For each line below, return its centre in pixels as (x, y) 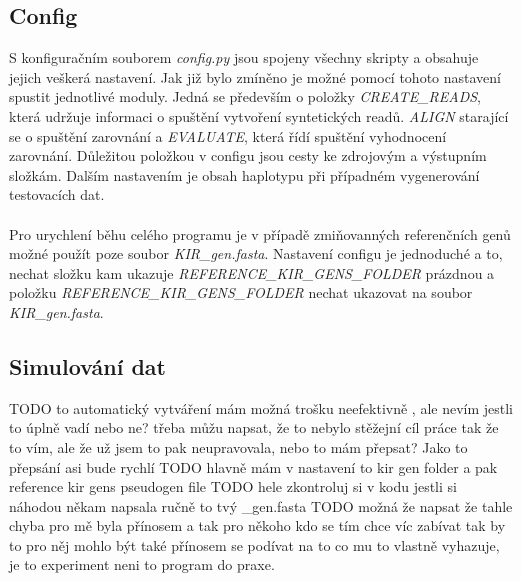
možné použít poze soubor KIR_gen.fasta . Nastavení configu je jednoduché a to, (256, 253)
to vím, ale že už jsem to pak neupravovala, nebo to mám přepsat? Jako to (238, 446)
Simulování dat (87, 365)
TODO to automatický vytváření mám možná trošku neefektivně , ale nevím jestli (261, 407)
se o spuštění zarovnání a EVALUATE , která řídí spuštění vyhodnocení (228, 135)
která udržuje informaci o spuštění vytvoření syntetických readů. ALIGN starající (259, 115)
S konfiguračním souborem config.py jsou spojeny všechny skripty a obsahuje (244, 57)
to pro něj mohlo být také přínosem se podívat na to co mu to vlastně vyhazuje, (254, 544)
